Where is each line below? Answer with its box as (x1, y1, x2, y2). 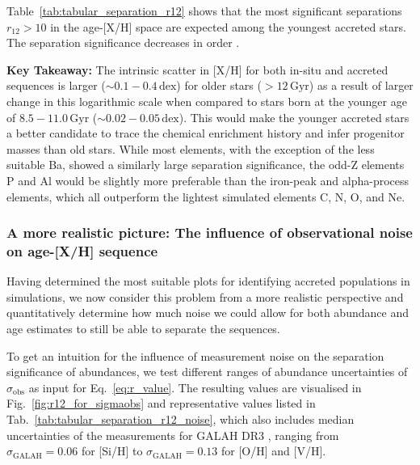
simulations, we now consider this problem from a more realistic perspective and (6, 288, 404, 305)
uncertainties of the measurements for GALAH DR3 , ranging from (6, 426, 339, 443)
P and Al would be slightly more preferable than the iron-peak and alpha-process (6, 171, 409, 188)
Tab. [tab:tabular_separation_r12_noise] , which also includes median (6, 411, 355, 428)
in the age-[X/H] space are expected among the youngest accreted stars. (50, 18, 406, 35)
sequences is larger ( (6, 77, 106, 94)
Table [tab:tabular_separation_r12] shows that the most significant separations (6, 2, 402, 19)
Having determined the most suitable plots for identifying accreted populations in (6, 273, 410, 290)
